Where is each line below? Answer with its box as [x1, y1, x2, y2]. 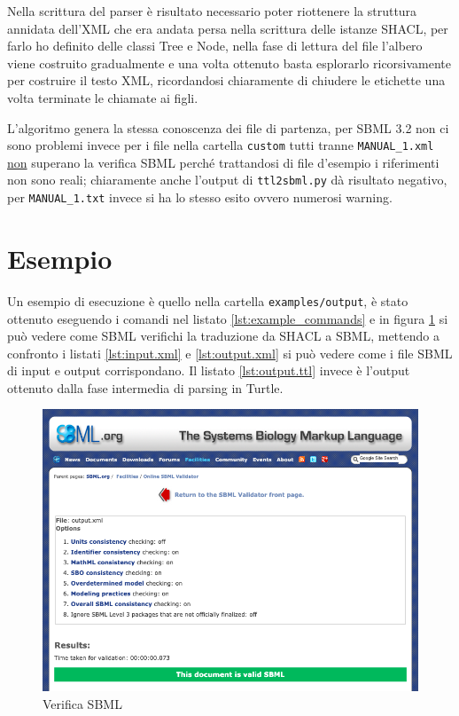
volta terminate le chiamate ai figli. [7, 88, 198, 106]
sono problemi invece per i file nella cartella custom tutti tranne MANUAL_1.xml [7, 136, 434, 154]
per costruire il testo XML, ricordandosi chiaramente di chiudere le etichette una [7, 71, 446, 90]
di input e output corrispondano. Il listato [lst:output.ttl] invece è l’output [7, 361, 410, 380]
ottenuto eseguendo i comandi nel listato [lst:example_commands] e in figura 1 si [7, 309, 448, 327]
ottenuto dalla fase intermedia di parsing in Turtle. [7, 378, 284, 397]
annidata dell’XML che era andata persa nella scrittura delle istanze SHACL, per [7, 19, 448, 37]
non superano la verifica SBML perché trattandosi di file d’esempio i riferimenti [7, 153, 440, 171]
